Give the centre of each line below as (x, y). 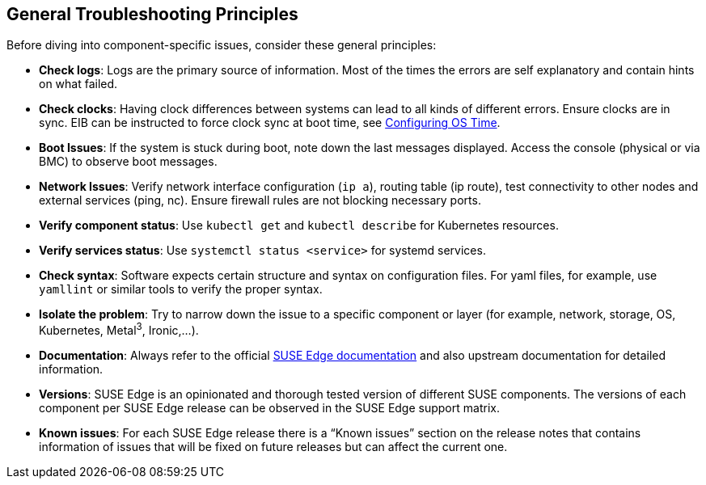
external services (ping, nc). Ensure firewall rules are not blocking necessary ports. (260, 200)
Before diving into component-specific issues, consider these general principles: (222, 45)
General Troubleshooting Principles (152, 14)
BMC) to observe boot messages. (128, 162)
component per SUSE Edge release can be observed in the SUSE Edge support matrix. (269, 408)
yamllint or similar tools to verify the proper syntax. (181, 289)
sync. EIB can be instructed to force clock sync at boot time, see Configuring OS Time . (270, 123)
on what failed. (78, 84)
